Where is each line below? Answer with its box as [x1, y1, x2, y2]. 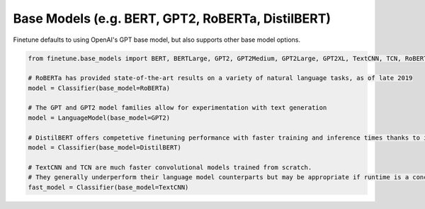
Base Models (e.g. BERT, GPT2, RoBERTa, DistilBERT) [13, 11, 331, 26]
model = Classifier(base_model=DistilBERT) [28, 144, 182, 152]
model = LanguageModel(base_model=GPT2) [28, 113, 170, 122]
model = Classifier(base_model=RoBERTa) [28, 84, 170, 92]
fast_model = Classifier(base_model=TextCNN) [28, 183, 189, 191]
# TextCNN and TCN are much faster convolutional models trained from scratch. [28, 163, 312, 171]
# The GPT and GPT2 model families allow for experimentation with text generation [28, 103, 327, 112]
